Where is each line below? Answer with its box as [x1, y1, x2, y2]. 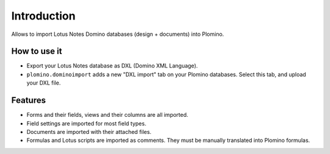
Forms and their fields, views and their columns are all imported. [26, 111, 189, 119]
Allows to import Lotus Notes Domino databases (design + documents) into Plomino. [11, 30, 224, 38]
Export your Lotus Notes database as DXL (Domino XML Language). [26, 62, 198, 69]
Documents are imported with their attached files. [26, 128, 152, 135]
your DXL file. [26, 79, 61, 86]
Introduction [11, 9, 76, 23]
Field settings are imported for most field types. [26, 119, 147, 127]
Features [11, 95, 46, 106]
